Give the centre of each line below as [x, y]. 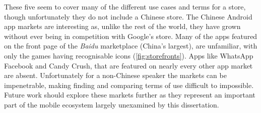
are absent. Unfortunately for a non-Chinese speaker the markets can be [115, 75]
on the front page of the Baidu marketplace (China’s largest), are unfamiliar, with [131, 46]
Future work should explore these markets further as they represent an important [130, 95]
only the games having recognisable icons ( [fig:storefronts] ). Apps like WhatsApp [129, 55]
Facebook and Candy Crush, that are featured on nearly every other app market [128, 65]
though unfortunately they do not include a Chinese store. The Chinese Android [128, 16]
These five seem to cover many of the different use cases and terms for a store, [125, 6]
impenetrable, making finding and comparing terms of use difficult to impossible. [129, 85]
